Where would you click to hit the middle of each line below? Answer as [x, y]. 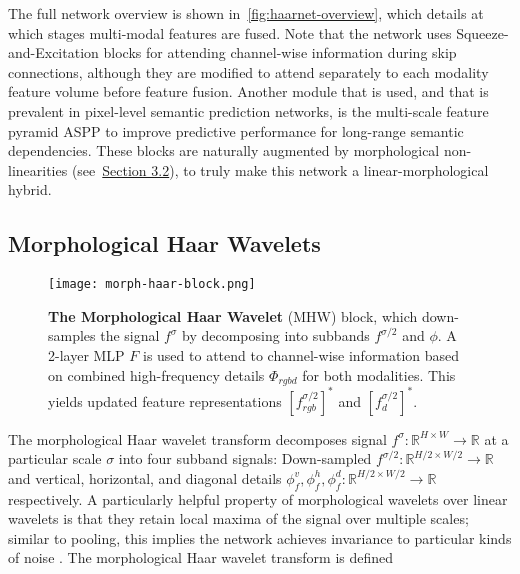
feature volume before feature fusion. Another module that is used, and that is [248, 91]
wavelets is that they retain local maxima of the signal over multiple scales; [238, 518]
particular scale [55, 458]
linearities [38, 169]
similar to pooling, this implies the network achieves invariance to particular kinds [260, 537]
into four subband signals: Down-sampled [245, 458]
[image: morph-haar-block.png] [152, 284]
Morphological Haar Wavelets [164, 243]
